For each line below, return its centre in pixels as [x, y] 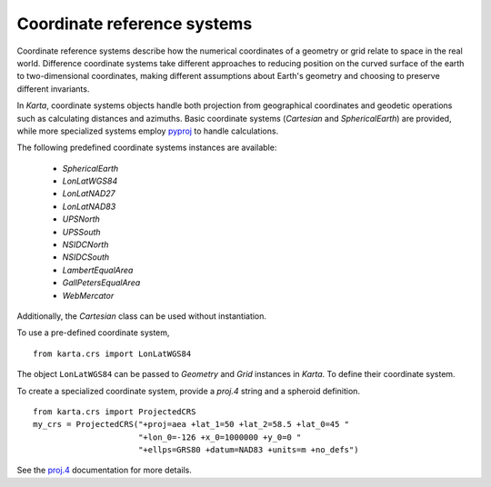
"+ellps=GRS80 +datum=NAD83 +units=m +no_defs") [248, 450]
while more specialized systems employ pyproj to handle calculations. [148, 131]
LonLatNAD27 [89, 194]
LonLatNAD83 [89, 206]
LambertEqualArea [98, 270]
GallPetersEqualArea [101, 283]
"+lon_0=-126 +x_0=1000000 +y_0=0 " [220, 437]
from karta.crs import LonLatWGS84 [112, 353]
